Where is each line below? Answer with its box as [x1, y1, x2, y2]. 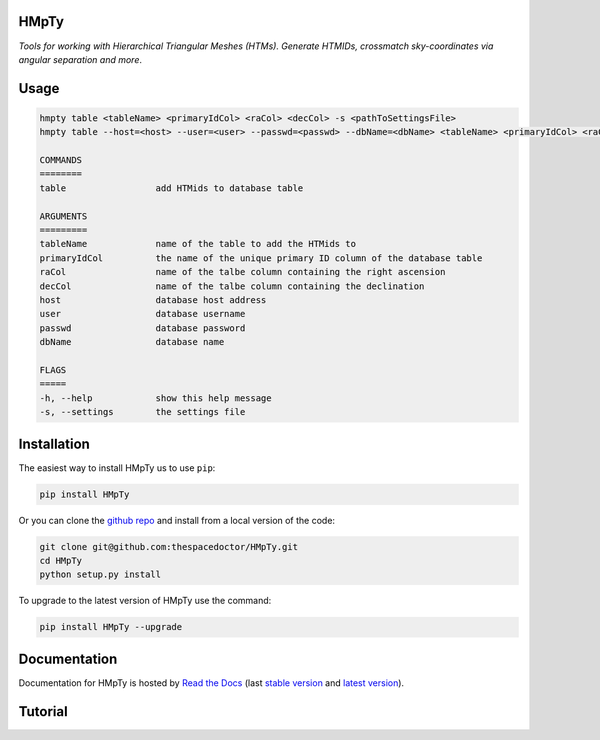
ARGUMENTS [39, 210, 88, 222]
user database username [39, 308, 246, 320]
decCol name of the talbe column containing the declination [39, 280, 425, 292]
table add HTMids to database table [39, 182, 304, 194]
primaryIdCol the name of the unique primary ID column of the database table [39, 252, 483, 264]
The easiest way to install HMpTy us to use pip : [18, 461, 216, 474]
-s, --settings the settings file [39, 406, 246, 418]
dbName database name [39, 336, 225, 348]
